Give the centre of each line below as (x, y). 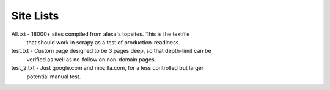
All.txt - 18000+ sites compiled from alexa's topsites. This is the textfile (101, 34)
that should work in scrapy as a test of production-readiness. (103, 42)
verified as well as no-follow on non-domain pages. (91, 59)
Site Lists (35, 16)
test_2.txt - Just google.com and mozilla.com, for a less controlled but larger (108, 68)
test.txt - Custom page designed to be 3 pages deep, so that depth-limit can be (111, 51)
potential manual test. (54, 77)
